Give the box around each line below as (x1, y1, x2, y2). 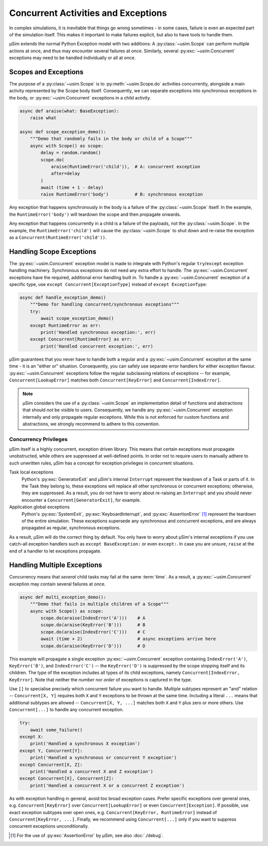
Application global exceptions (9, 504, 70, 510)
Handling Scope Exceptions (9, 247, 97, 256)
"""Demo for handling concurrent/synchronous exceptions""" (30, 301, 180, 307)
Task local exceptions (9, 469, 54, 475)
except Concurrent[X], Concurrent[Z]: (19, 776, 114, 781)
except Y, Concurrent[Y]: (19, 748, 83, 753)
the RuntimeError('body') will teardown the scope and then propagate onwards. (9, 211, 181, 217)
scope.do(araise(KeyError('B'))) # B (40, 622, 146, 628)
